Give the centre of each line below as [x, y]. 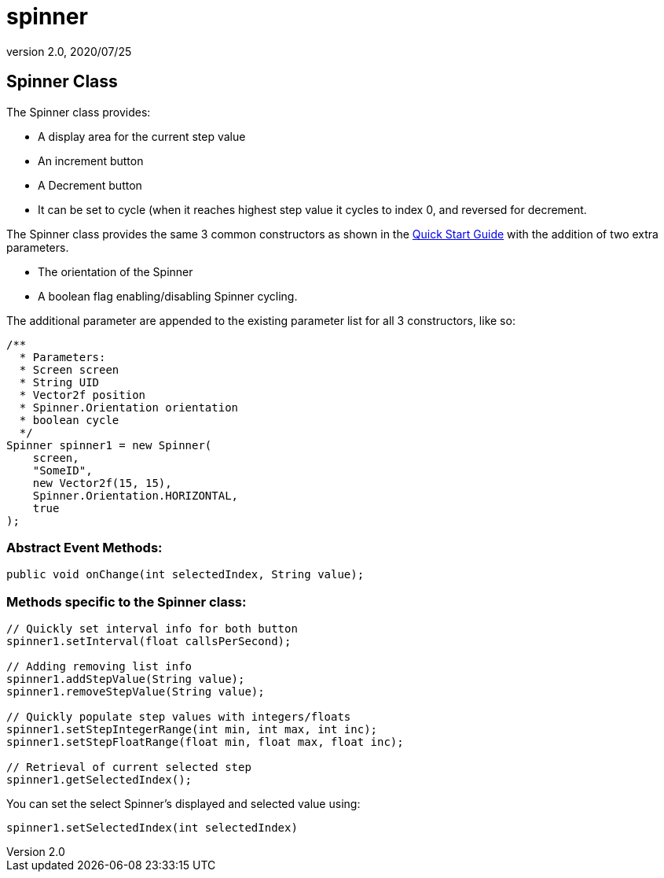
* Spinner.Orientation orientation [129, 407]
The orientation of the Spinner [116, 271]
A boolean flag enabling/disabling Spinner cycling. [168, 296]
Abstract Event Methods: [84, 547]
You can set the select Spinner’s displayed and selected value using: [183, 804]
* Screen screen [69, 369]
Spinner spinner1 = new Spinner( [109, 445]
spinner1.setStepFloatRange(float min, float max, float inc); [205, 742]
